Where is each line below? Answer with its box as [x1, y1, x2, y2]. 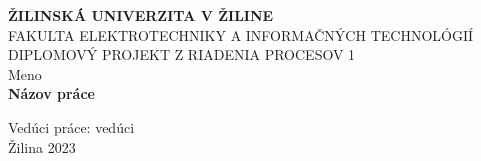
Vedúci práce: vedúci [8, 116, 135, 137]
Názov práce [8, 83, 95, 104]
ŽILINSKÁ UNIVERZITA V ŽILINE [8, 5, 274, 25]
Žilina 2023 [8, 136, 76, 157]
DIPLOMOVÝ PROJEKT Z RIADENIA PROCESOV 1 [8, 44, 356, 65]
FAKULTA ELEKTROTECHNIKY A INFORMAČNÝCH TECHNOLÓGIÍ [8, 24, 474, 45]
